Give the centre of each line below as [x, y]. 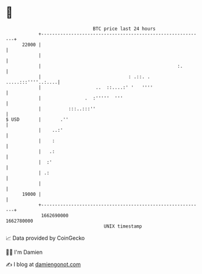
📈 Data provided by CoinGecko [45, 238]
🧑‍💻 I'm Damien [24, 252]
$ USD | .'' [37, 119]
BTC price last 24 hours [124, 29]
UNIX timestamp [123, 226]
